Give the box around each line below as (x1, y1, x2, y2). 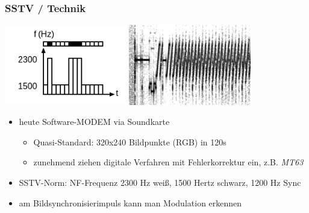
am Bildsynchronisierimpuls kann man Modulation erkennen (19, 196, 242, 209)
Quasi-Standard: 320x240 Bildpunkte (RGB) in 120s (33, 135, 226, 148)
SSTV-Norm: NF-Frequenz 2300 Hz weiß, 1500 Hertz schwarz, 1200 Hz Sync (19, 176, 301, 188)
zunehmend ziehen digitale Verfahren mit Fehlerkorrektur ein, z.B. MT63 (33, 156, 304, 168)
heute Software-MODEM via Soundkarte (19, 115, 170, 128)
